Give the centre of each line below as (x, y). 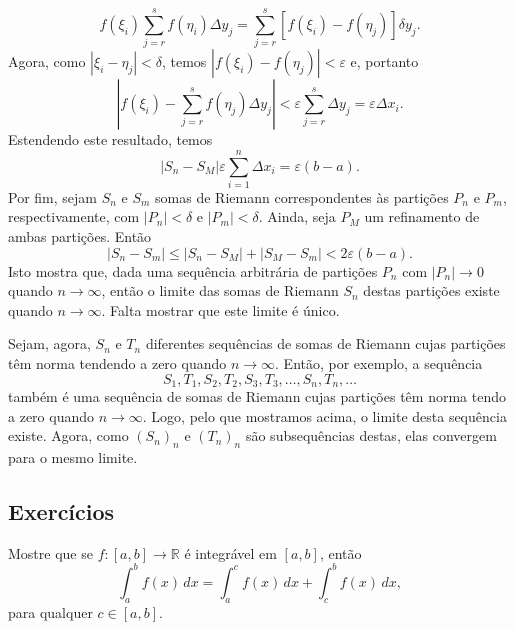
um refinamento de (422, 216)
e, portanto (384, 61)
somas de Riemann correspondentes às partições (302, 196)
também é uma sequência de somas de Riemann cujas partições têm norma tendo (257, 396)
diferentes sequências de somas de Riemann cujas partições (325, 343)
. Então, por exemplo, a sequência (379, 363)
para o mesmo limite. (73, 457)
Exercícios (61, 511)
